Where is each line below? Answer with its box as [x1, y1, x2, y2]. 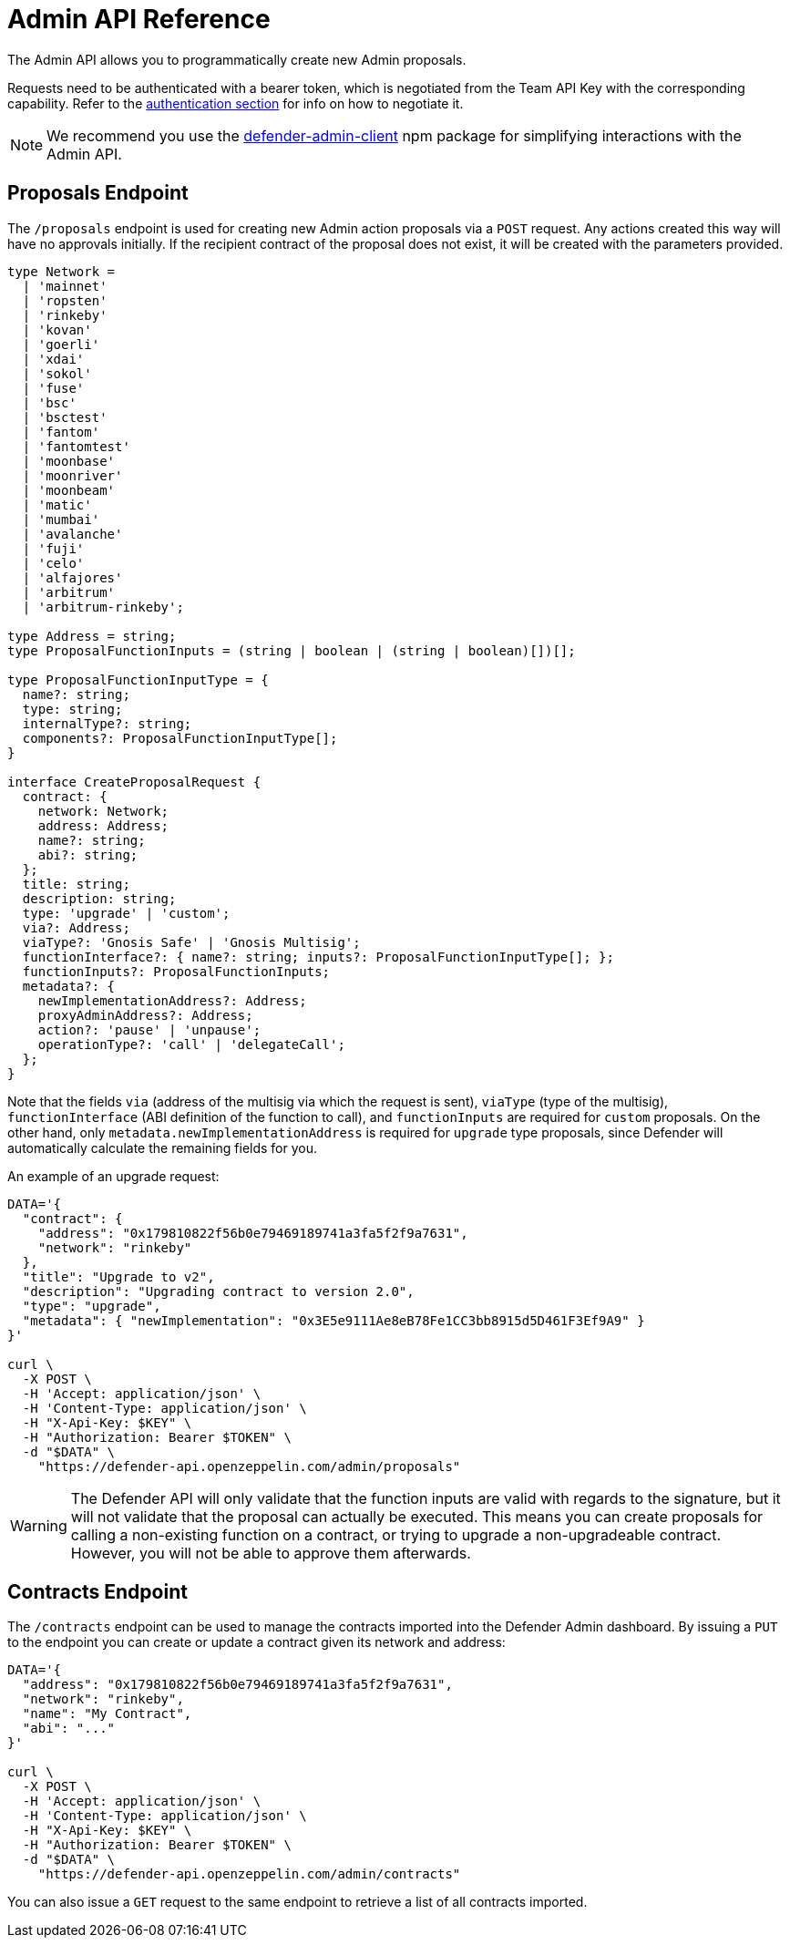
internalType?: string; [22, 715, 192, 731]
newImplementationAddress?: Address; [37, 993, 307, 1008]
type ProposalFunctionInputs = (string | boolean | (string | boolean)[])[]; [7, 643, 576, 658]
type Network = [7, 263, 116, 279]
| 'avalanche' [22, 526, 123, 541]
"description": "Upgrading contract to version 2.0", [22, 1283, 415, 1299]
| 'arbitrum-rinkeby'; [22, 599, 184, 614]
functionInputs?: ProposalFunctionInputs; [22, 963, 331, 979]
